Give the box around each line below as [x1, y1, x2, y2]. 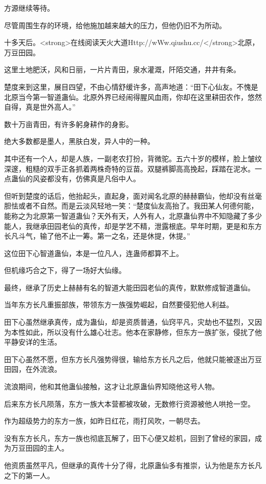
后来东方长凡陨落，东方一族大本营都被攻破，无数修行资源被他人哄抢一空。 [4, 398, 255, 409]
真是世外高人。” [25, 101, 76, 112]
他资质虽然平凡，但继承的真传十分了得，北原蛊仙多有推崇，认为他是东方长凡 [4, 460, 262, 470]
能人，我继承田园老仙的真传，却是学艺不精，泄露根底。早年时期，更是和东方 [4, 220, 262, 231]
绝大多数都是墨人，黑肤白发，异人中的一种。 [4, 136, 154, 146]
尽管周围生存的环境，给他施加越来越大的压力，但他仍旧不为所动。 [4, 19, 226, 30]
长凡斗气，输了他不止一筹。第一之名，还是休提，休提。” [4, 230, 190, 241]
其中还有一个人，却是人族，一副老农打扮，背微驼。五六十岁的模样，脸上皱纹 [4, 153, 262, 163]
